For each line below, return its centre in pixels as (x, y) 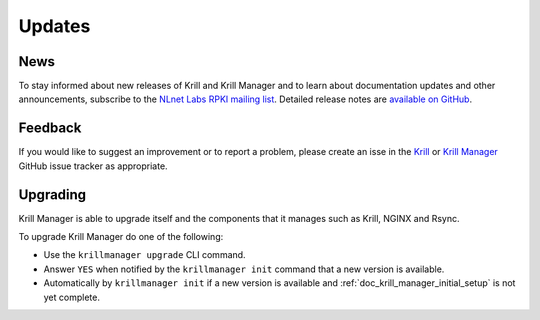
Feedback (50, 128)
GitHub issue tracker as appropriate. (93, 166)
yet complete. (71, 297)
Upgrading (52, 194)
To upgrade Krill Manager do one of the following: (121, 237)
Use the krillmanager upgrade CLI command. (144, 255)
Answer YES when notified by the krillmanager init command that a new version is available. (244, 269)
